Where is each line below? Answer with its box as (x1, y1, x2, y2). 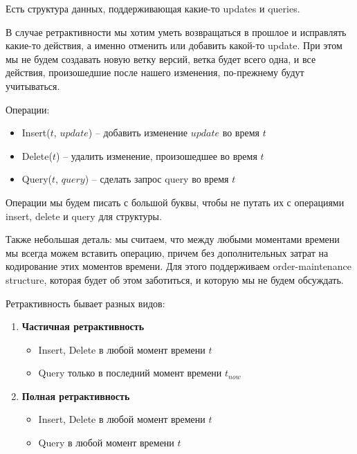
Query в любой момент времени (38, 435, 174, 450)
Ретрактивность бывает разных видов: (6, 296, 165, 310)
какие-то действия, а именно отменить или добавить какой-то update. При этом (6, 38, 342, 53)
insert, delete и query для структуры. (6, 208, 162, 223)
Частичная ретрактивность (21, 319, 145, 334)
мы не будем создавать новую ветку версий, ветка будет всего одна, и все (6, 51, 316, 66)
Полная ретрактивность (21, 388, 130, 403)
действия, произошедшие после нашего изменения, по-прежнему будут (6, 65, 304, 80)
